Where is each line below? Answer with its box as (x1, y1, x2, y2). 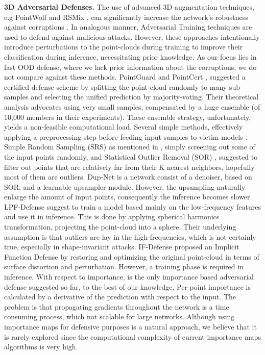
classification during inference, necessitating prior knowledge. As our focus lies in (4, 51, 257, 62)
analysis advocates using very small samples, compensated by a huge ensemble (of (4, 101, 260, 112)
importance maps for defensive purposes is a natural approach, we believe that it (4, 321, 257, 332)
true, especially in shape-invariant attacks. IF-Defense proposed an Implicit (4, 241, 239, 252)
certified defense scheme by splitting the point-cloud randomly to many (4, 81, 227, 92)
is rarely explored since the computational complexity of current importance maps (4, 331, 261, 342)
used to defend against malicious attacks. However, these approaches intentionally (4, 31, 260, 42)
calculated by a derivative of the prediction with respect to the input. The (4, 291, 236, 302)
